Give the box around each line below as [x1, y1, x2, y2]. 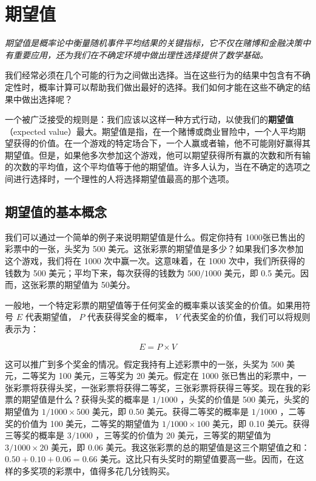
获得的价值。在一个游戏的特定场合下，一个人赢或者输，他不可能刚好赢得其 [13, 137, 311, 149]
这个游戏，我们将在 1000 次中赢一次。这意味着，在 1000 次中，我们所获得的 [5, 254, 305, 267]
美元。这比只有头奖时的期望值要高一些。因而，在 [100, 452, 296, 465]
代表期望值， [25, 310, 76, 323]
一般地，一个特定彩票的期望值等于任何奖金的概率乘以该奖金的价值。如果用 [5, 298, 302, 311]
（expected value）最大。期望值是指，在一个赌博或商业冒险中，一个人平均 [5, 125, 297, 137]
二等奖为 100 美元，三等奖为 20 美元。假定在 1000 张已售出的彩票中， [21, 369, 298, 382]
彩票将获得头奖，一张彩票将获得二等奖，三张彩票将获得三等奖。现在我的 [13, 381, 302, 394]
